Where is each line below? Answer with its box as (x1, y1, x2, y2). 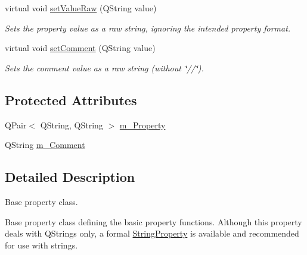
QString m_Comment (5, 138, 85, 151)
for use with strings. (5, 238, 78, 251)
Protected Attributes (5, 90, 137, 109)
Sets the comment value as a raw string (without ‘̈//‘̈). (5, 61, 204, 74)
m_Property (119, 118, 166, 131)
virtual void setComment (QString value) (5, 42, 156, 54)
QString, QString (40, 118, 103, 131)
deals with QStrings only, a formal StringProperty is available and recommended (5, 227, 299, 240)
